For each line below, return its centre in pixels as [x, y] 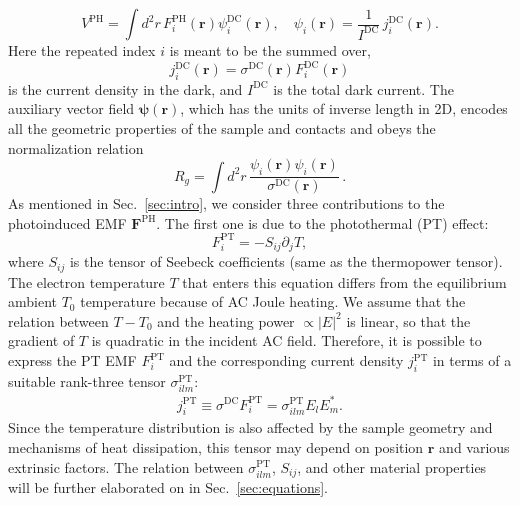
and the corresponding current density [286, 360]
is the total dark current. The [363, 88]
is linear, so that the [408, 320]
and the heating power [226, 320]
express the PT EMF [72, 360]
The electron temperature [86, 281]
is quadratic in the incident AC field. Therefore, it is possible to [286, 340]
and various [474, 446]
